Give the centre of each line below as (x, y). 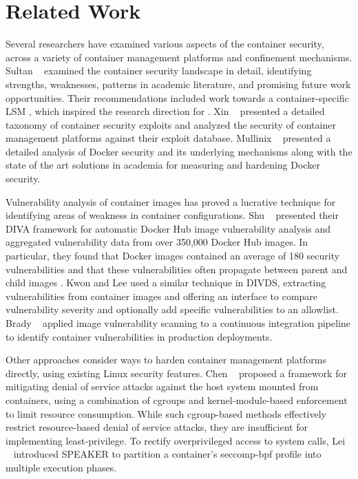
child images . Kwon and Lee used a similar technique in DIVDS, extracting (166, 283)
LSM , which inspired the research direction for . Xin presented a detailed (165, 111)
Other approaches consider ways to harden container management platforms (166, 360)
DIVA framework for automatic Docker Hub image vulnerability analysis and (168, 228)
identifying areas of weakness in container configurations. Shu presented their (172, 215)
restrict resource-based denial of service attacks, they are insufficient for (157, 427)
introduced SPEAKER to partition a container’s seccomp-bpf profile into (167, 454)
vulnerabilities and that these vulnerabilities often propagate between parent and (177, 269)
